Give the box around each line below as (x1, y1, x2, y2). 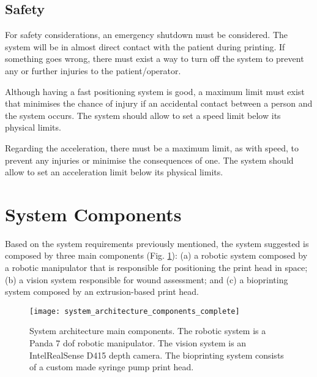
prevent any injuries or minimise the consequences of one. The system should (5, 153, 294, 166)
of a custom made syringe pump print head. (29, 360, 194, 373)
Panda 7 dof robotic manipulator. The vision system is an (29, 337, 247, 349)
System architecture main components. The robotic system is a (29, 324, 266, 337)
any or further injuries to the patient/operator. (5, 64, 181, 77)
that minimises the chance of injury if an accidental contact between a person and (5, 97, 313, 110)
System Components (5, 201, 182, 226)
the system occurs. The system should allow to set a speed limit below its (5, 109, 281, 121)
